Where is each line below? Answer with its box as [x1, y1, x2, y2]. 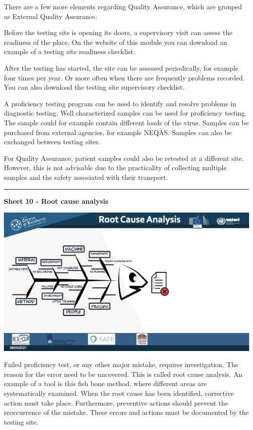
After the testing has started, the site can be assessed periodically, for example [4, 62, 238, 73]
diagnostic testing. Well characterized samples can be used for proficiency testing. [4, 108, 247, 118]
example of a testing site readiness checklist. [4, 46, 135, 57]
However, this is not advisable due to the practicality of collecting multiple [4, 162, 227, 173]
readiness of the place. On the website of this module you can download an [4, 37, 227, 47]
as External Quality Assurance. [4, 11, 97, 21]
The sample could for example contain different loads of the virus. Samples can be [4, 117, 249, 127]
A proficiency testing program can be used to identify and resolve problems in [4, 98, 236, 108]
